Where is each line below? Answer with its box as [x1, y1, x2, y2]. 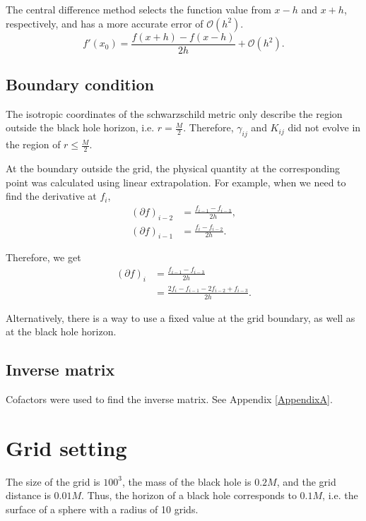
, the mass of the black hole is [122, 474, 252, 489]
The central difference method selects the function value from [6, 2, 271, 16]
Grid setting [6, 433, 127, 462]
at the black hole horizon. [6, 324, 117, 339]
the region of [6, 137, 61, 152]
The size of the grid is [6, 474, 100, 489]
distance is [6, 488, 51, 503]
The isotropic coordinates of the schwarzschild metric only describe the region [6, 106, 343, 121]
